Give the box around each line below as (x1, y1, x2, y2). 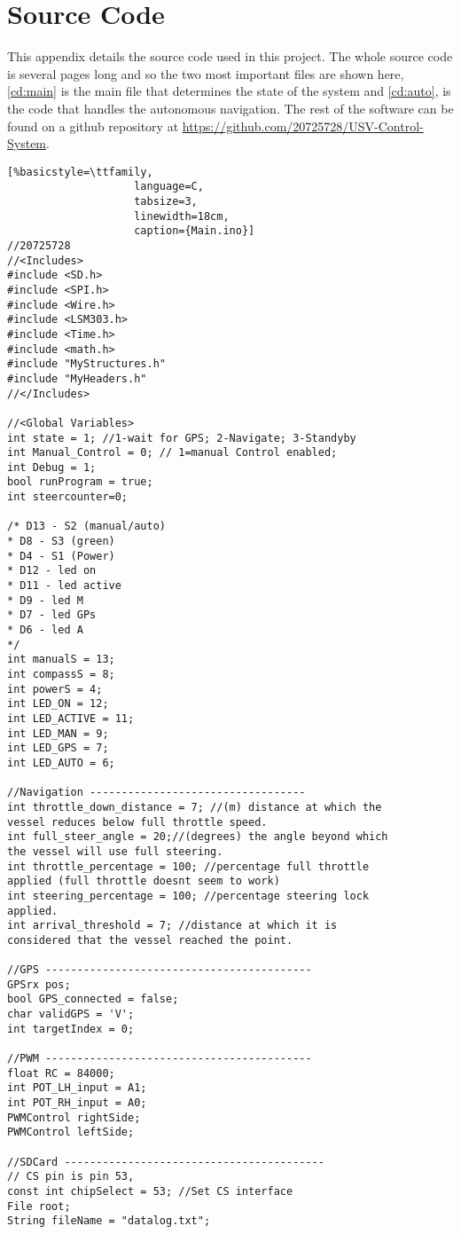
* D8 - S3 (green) (7, 535, 115, 548)
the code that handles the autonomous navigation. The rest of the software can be (7, 98, 454, 117)
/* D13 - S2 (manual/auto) (7, 520, 166, 533)
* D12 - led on (7, 564, 97, 578)
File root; (7, 1199, 71, 1213)
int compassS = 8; (7, 668, 115, 680)
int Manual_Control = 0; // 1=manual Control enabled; (7, 446, 338, 460)
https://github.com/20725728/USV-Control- (182, 116, 424, 135)
